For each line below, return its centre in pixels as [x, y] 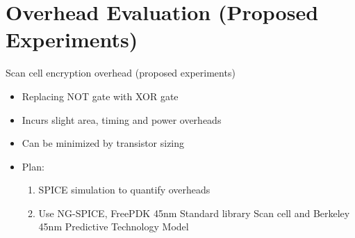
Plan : [33, 166]
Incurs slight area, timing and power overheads [122, 119]
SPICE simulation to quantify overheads [124, 190]
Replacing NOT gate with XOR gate [100, 96]
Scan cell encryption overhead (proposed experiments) [121, 73]
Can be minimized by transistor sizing [103, 143]
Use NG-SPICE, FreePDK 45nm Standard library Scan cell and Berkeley [194, 213]
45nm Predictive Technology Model [114, 227]
